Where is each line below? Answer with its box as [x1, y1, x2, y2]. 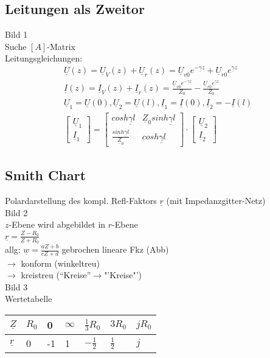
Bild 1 [5, 28, 28, 41]
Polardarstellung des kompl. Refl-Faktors [5, 194, 157, 207]
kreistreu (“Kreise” [21, 268, 91, 281]
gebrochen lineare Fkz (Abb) [61, 243, 169, 256]
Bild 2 [5, 206, 28, 219]
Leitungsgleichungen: [5, 52, 83, 65]
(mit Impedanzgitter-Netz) [166, 194, 266, 207]
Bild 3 [5, 280, 28, 293]
